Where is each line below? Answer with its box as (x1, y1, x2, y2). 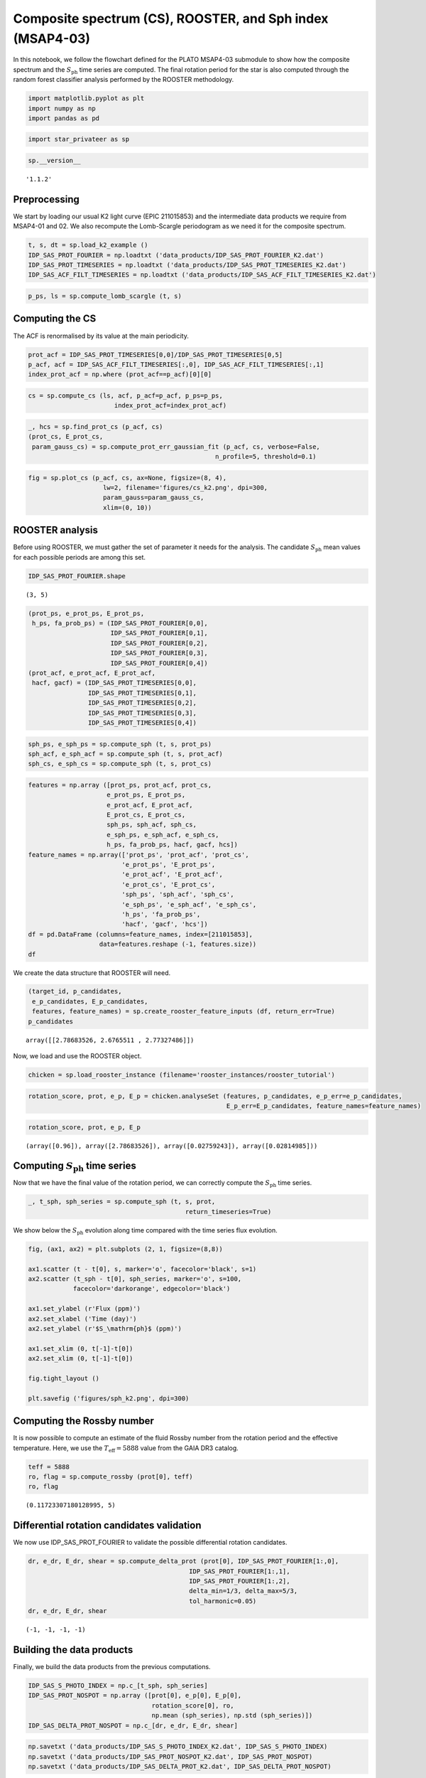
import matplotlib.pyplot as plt (28, 95, 145, 102)
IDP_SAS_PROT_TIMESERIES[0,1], (87, 688, 197, 697)
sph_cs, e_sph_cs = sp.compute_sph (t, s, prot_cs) (28, 760, 212, 768)
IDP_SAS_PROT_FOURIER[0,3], (110, 649, 209, 657)
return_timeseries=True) (185, 1208, 272, 1215)
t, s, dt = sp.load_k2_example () (28, 241, 148, 249)
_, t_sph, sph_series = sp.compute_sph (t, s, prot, (28, 1198, 216, 1205)
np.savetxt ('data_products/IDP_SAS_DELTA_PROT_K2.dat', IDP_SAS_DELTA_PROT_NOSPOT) (28, 1762, 332, 1770)
